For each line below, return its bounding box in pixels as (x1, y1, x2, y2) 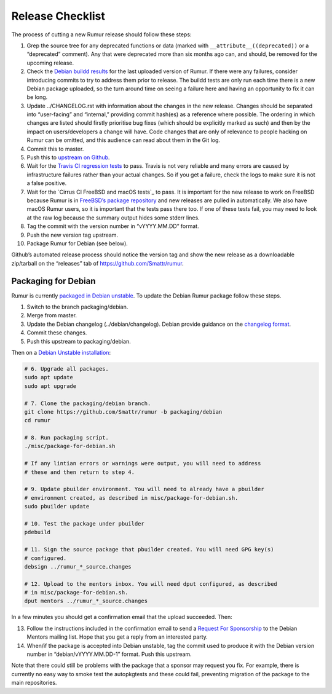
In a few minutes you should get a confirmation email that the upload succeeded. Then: (11, 613, 233, 621)
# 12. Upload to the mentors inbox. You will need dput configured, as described (24, 580, 278, 587)
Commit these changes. (26, 329, 87, 336)
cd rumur (24, 417, 51, 424)
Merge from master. (26, 312, 77, 319)
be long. (26, 93, 48, 101)
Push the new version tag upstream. (26, 231, 119, 239)
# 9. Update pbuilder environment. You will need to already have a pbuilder (24, 486, 264, 493)
